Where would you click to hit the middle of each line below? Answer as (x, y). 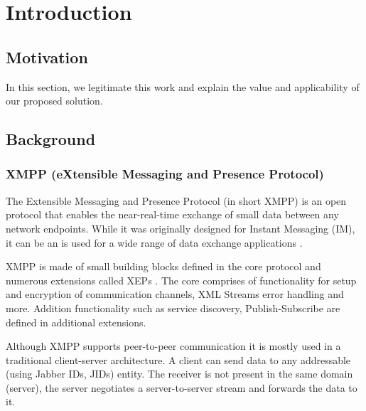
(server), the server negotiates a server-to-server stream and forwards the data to (182, 387)
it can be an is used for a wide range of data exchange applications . (154, 242)
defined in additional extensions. (76, 322)
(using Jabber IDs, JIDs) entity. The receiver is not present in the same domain (179, 374)
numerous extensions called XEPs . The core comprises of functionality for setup (181, 280)
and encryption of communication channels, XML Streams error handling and (175, 294)
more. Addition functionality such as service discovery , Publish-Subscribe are (173, 308)
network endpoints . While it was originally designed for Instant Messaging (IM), (181, 228)
